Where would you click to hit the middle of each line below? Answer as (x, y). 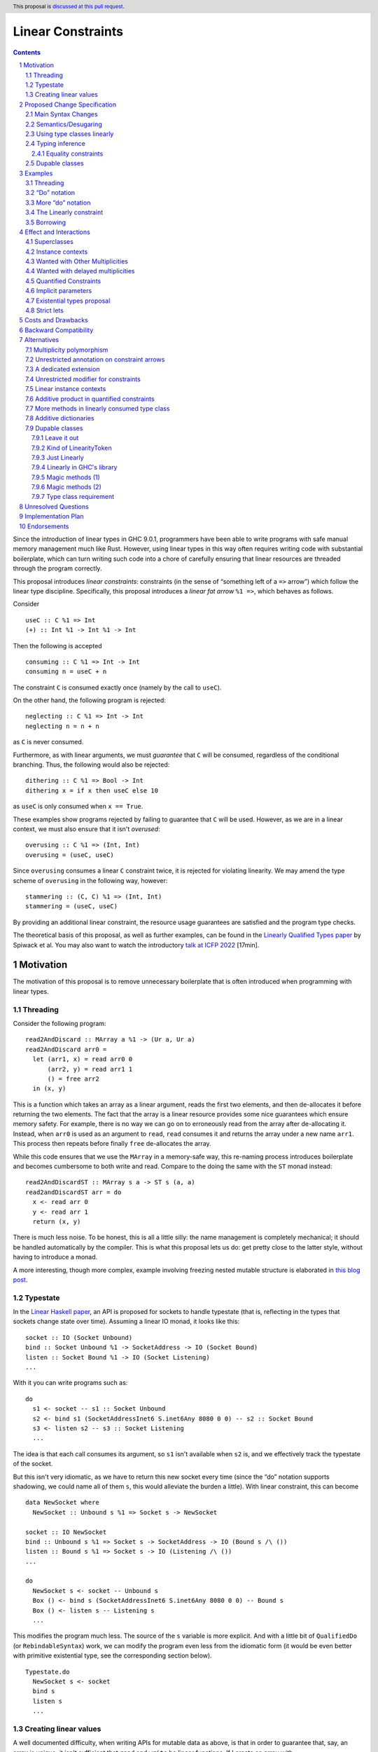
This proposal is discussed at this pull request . (69, 6)
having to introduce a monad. (55, 1257)
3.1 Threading (45, 183)
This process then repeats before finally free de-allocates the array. (112, 1144)
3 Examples (36, 173)
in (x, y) (49, 1089)
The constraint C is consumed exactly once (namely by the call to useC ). (117, 687)
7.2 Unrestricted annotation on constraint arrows (95, 359)
